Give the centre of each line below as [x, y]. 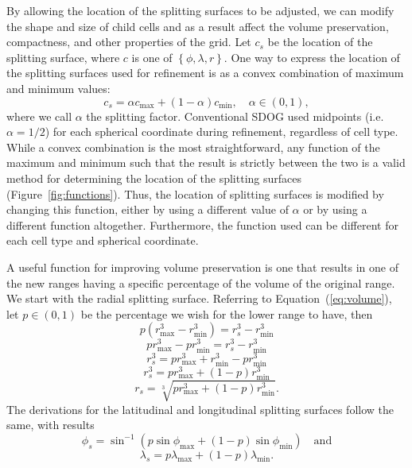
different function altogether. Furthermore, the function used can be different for [202, 224]
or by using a [335, 209]
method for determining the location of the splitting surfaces [154, 178]
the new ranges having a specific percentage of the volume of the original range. [201, 282]
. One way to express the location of [312, 57]
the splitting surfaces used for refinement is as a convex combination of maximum [205, 73]
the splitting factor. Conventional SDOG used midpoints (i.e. [235, 116]
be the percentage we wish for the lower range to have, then [227, 313]
